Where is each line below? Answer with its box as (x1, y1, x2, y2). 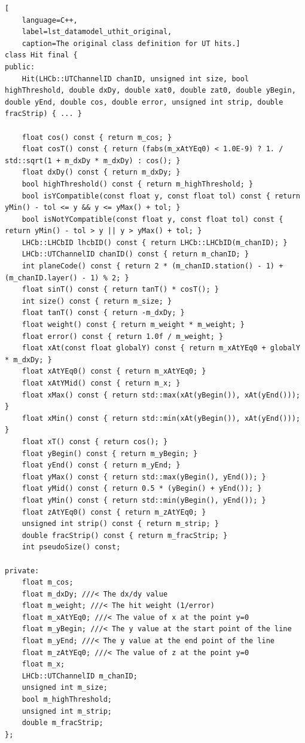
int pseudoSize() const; (22, 543, 121, 552)
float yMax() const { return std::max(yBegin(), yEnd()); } (22, 472, 266, 481)
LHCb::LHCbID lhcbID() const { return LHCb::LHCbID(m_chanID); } (22, 238, 288, 247)
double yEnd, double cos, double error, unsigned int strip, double (5, 97, 283, 106)
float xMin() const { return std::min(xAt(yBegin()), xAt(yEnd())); (22, 414, 300, 423)
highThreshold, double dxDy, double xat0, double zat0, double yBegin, (5, 86, 296, 95)
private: (5, 566, 39, 575)
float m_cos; (22, 578, 74, 587)
